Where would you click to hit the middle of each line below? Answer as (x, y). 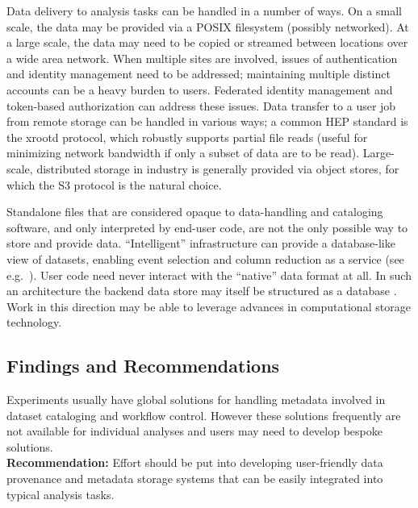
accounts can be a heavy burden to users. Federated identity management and (200, 89)
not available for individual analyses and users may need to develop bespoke (194, 431)
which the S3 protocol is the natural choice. (114, 184)
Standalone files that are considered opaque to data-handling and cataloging (195, 212)
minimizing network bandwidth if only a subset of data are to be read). (183, 153)
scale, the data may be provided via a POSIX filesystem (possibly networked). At (208, 26)
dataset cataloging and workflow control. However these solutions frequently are (204, 415)
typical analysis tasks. (61, 494)
